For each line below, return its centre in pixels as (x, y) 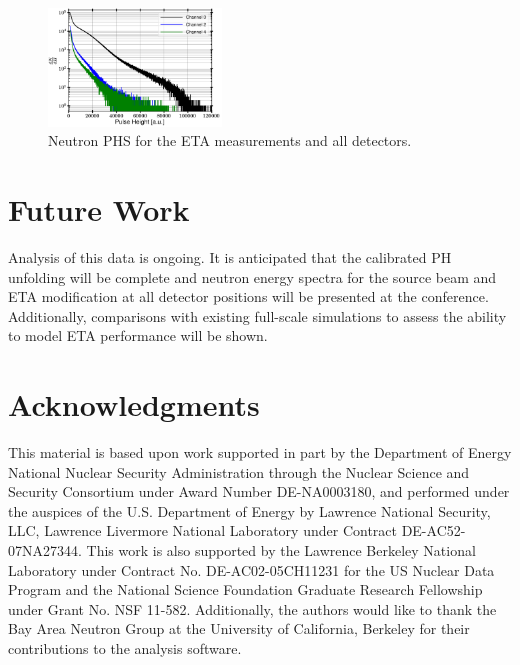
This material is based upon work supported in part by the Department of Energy (260, 452)
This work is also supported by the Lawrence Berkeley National (281, 550)
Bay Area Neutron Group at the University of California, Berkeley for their (239, 628)
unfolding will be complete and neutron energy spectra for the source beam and (252, 276)
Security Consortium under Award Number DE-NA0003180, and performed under (259, 491)
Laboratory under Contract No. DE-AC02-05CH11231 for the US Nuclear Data (251, 569)
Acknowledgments (134, 404)
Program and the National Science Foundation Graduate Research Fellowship (245, 589)
